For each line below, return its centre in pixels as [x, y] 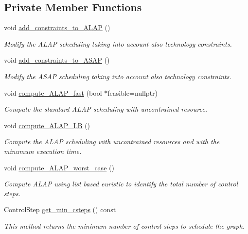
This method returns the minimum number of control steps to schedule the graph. [124, 226]
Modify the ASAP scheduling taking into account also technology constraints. [118, 76]
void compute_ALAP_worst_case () [59, 167]
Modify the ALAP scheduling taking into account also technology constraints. [118, 43]
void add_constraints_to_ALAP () [57, 27]
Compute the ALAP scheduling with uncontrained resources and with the [112, 142]
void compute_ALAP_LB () [47, 125]
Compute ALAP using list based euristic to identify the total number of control [121, 184]
